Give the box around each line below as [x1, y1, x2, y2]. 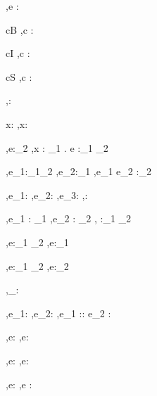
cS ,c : [6, 69, 32, 84]
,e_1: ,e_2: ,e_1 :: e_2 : [6, 305, 111, 320]
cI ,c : [6, 46, 30, 60]
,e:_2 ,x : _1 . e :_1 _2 [6, 140, 108, 155]
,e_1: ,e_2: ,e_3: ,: [6, 187, 88, 202]
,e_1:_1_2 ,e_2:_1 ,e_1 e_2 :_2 [6, 164, 151, 179]
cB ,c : [6, 22, 34, 37]
